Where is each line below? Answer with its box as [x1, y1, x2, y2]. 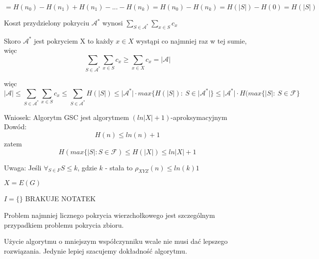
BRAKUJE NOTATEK [25, 193, 96, 204]
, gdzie [77, 162, 97, 172]
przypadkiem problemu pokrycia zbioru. [4, 219, 124, 230]
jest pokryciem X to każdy [34, 35, 114, 46]
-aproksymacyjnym [171, 112, 227, 122]
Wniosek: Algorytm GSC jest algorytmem [4, 112, 129, 122]
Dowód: [4, 121, 27, 132]
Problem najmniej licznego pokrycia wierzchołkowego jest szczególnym [4, 210, 215, 220]
